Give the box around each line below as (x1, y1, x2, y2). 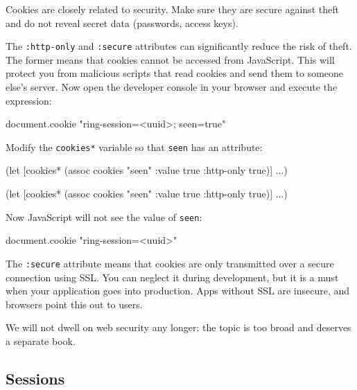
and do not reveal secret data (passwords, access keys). (6, 15, 238, 30)
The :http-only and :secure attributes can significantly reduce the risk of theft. (6, 39, 352, 53)
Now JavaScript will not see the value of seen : (6, 209, 202, 224)
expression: (6, 93, 52, 107)
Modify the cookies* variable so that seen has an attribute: (6, 139, 263, 154)
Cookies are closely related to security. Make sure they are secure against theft (6, 2, 339, 16)
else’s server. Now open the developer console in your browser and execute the (6, 80, 338, 94)
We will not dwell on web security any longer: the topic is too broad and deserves (6, 320, 351, 335)
